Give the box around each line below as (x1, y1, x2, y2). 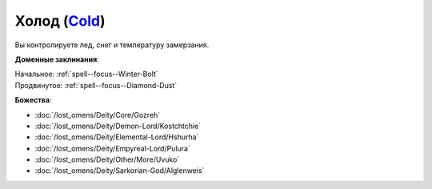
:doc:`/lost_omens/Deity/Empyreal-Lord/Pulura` (34, 143, 191, 153)
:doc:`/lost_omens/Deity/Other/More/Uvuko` (34, 155, 180, 164)
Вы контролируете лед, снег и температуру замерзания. (14, 40, 210, 50)
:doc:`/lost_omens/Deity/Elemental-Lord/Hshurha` (34, 132, 199, 142)
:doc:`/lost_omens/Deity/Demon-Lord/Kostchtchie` (34, 121, 202, 131)
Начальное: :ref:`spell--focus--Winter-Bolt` (14, 69, 159, 79)
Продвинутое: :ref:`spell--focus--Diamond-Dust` (14, 80, 178, 90)
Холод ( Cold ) (14, 12, 106, 30)
